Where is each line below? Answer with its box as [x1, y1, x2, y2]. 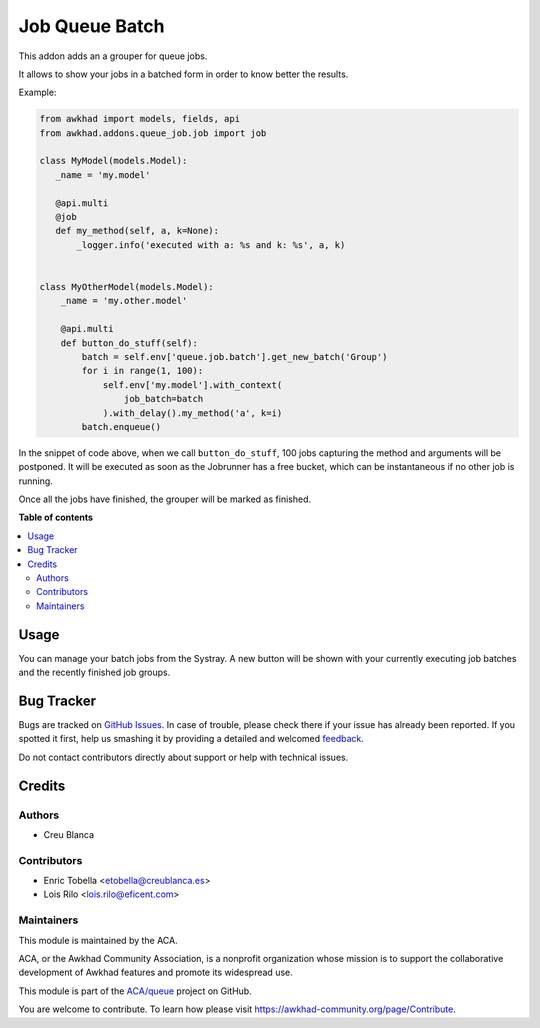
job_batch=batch [123, 393, 204, 405]
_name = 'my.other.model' [60, 295, 188, 307]
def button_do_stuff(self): [60, 337, 199, 349]
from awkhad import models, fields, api [39, 113, 240, 125]
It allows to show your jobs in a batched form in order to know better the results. [18, 68, 349, 80]
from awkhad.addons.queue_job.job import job [39, 127, 267, 139]
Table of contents [18, 511, 94, 524]
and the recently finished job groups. [18, 666, 171, 679]
